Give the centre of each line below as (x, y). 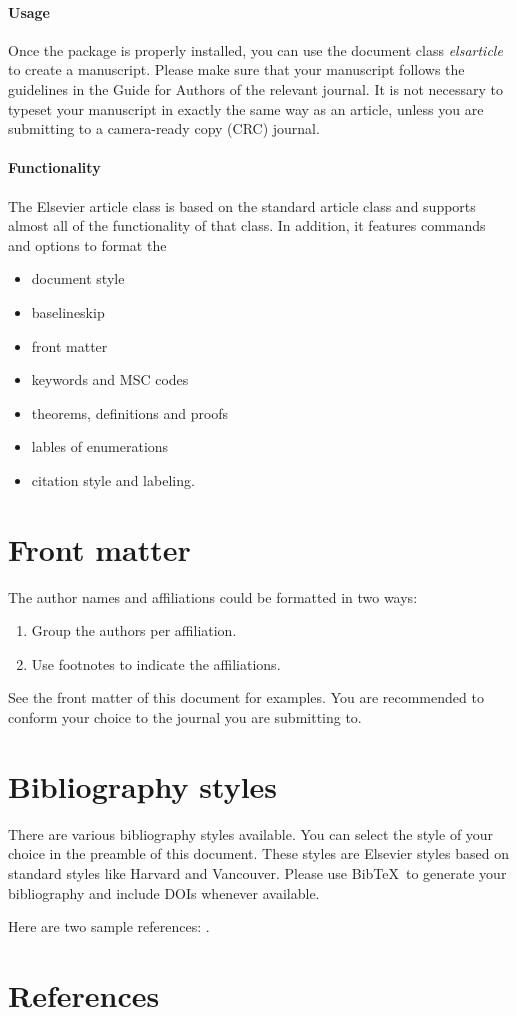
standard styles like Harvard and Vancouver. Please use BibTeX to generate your (257, 872)
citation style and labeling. (113, 479)
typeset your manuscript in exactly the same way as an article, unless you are (246, 108)
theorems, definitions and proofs (130, 412)
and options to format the (87, 244)
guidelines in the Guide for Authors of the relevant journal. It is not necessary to (255, 88)
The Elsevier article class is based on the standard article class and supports (242, 205)
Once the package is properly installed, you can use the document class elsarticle (255, 49)
